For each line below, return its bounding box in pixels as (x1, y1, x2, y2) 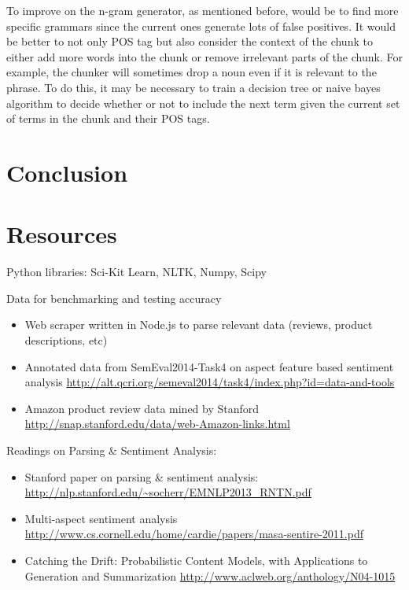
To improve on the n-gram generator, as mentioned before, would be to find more (6, 2, 399, 18)
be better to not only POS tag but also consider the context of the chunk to (6, 33, 373, 50)
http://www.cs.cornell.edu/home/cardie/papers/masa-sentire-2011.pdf (24, 525, 364, 542)
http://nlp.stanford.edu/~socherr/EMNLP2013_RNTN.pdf (24, 484, 311, 500)
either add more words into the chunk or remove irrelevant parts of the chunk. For (6, 48, 403, 65)
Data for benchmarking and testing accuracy (6, 289, 222, 306)
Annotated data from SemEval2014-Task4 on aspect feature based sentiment (24, 358, 394, 374)
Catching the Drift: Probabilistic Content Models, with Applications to (24, 551, 368, 568)
